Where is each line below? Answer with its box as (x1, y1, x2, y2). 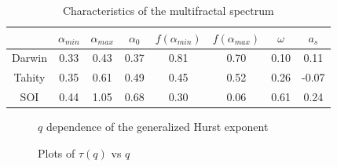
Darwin (12, 49, 47, 66)
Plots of (38, 144, 75, 161)
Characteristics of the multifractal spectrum (62, 2, 274, 18)
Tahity (13, 69, 46, 85)
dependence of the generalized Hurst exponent (46, 118, 269, 135)
